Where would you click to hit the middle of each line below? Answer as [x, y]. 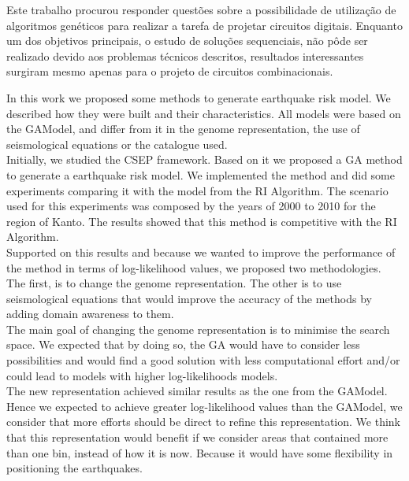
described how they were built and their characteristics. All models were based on [204, 113]
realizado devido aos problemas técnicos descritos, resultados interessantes [185, 55]
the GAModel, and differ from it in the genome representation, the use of [183, 129]
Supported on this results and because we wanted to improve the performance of [201, 252]
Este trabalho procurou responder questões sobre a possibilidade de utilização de [201, 9]
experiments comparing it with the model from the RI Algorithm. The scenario [197, 190]
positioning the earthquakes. [74, 468]
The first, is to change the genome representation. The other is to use [174, 283]
